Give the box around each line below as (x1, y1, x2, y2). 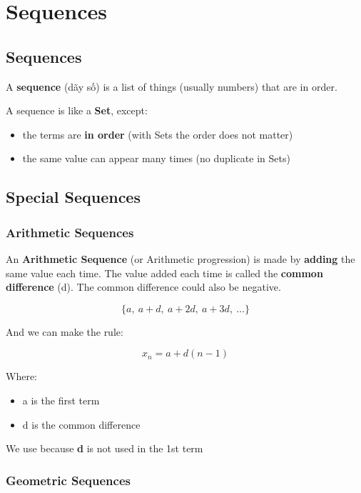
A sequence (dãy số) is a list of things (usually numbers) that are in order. (6, 79, 337, 94)
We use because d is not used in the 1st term (6, 441, 203, 456)
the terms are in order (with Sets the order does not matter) (22, 126, 293, 141)
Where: (6, 369, 37, 384)
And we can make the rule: (6, 324, 123, 339)
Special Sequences (6, 186, 141, 208)
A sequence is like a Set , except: (6, 103, 148, 118)
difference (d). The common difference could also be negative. (6, 279, 281, 294)
